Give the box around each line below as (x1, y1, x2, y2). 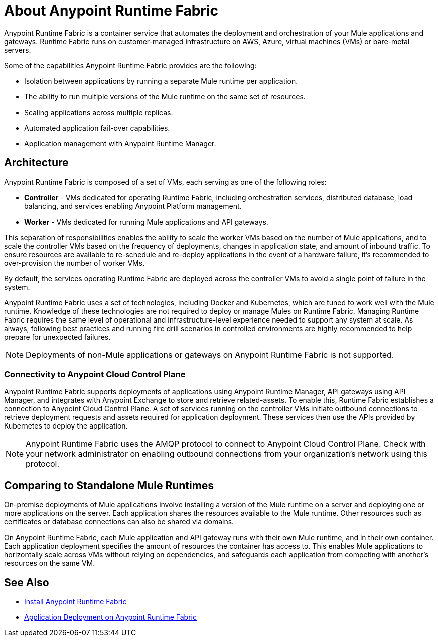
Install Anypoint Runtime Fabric (24, 597, 127, 606)
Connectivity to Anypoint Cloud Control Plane (4, 369, 186, 379)
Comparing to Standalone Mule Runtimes (4, 479, 214, 492)
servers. (4, 45, 31, 54)
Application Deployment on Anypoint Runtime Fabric (24, 613, 197, 622)
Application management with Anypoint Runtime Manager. (24, 139, 216, 148)
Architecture (4, 156, 69, 169)
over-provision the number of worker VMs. (4, 258, 145, 267)
